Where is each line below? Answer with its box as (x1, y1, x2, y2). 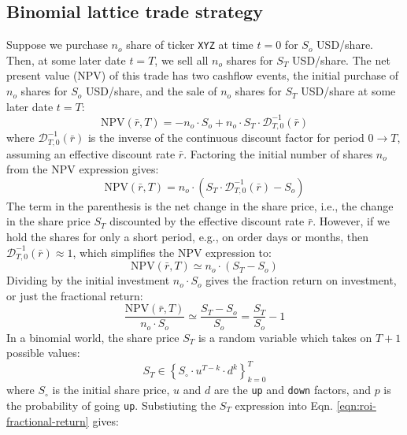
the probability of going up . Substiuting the (6, 396, 216, 413)
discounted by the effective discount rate (109, 213, 305, 229)
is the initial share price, (52, 381, 170, 398)
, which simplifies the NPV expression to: (72, 244, 272, 260)
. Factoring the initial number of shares (183, 145, 373, 162)
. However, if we (313, 213, 390, 229)
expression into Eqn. (235, 396, 334, 413)
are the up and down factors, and (213, 381, 371, 398)
